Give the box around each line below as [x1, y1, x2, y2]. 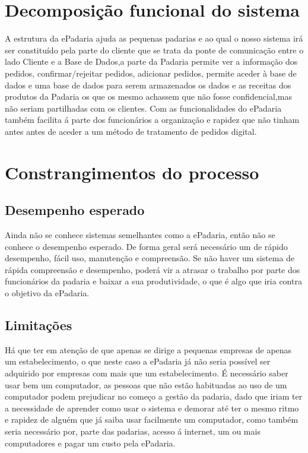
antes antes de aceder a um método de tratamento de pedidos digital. [5, 125, 257, 137]
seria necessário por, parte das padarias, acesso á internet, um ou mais [5, 425, 261, 437]
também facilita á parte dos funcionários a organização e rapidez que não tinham [5, 113, 300, 126]
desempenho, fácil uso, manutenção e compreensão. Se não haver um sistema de [5, 252, 295, 264]
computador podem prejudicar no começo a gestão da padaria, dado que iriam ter [5, 390, 303, 403]
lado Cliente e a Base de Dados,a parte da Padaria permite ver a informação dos [5, 55, 298, 68]
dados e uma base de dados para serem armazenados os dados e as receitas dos [5, 78, 291, 91]
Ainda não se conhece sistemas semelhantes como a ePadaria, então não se [5, 229, 275, 241]
